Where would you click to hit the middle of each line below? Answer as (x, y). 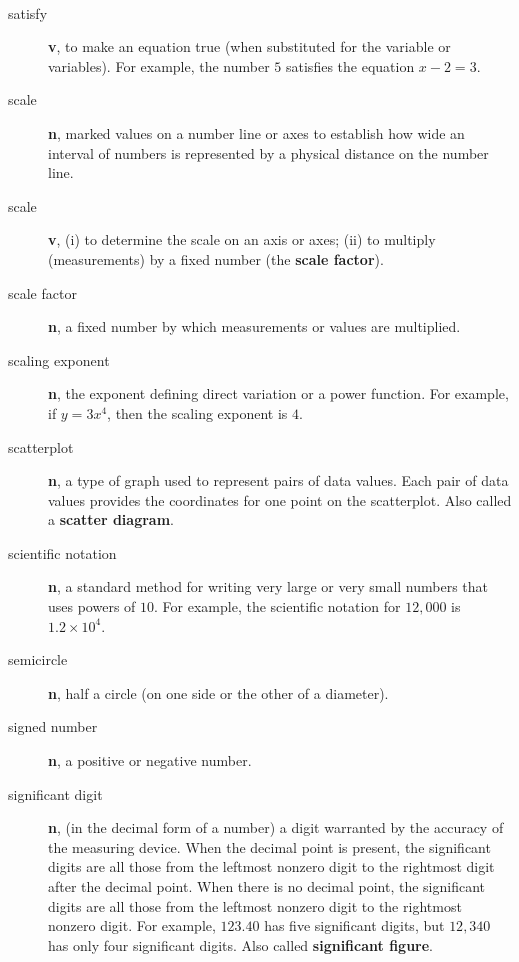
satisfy (28, 12)
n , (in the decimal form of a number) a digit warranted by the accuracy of (276, 827)
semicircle (38, 659)
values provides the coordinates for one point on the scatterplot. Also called (280, 499)
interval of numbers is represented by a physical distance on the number (268, 152)
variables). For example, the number (159, 65)
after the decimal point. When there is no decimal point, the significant (266, 886)
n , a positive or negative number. (150, 760)
